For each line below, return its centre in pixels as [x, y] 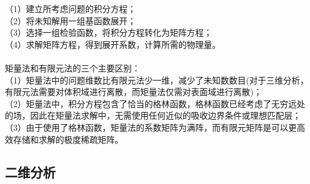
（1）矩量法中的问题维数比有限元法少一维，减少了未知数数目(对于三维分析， [157, 80]
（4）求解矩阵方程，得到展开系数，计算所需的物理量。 [113, 44]
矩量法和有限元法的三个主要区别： [73, 67]
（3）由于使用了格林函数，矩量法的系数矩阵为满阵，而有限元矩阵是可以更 [151, 127]
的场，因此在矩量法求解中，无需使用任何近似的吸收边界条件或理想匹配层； [153, 115]
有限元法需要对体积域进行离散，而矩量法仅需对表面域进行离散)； [134, 92]
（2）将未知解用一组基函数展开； [70, 20]
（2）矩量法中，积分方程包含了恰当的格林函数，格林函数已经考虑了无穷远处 [155, 103]
